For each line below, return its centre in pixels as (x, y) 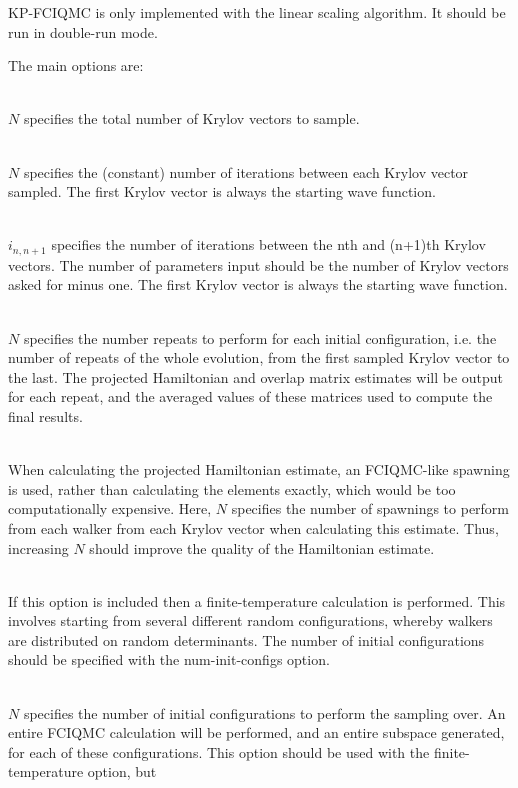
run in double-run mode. (83, 31)
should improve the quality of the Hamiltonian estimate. (262, 547)
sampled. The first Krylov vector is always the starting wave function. (222, 191)
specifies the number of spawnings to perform (370, 508)
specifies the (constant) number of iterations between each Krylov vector (246, 171)
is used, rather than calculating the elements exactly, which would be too (232, 488)
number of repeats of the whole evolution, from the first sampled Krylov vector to (259, 357)
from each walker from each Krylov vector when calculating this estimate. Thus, (253, 527)
